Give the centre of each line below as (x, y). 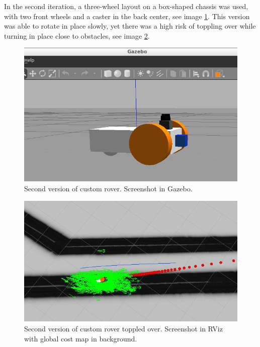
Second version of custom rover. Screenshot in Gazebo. (108, 188)
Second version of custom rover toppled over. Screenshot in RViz (123, 329)
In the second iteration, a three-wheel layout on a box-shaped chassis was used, (126, 6)
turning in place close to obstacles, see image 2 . (77, 35)
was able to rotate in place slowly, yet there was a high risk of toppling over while (130, 26)
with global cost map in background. (81, 338)
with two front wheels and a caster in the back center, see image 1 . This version (127, 16)
